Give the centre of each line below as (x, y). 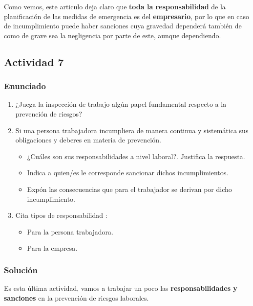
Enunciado (25, 86)
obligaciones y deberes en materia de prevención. (88, 140)
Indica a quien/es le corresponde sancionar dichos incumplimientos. (128, 173)
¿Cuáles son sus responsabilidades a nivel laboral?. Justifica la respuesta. (136, 156)
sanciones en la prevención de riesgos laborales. (76, 297)
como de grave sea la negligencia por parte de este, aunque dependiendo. (113, 35)
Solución (21, 270)
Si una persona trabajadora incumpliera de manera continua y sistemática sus (132, 130)
